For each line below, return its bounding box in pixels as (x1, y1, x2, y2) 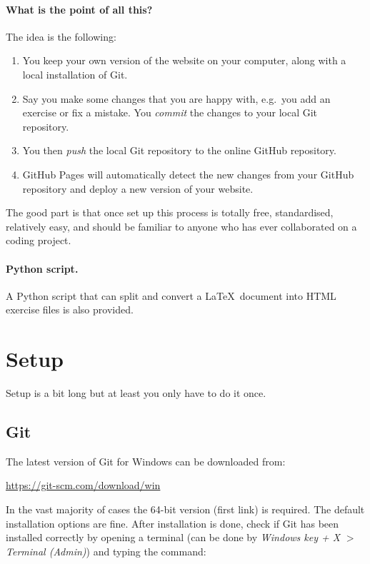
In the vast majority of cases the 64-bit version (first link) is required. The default (6, 502, 365, 517)
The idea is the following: (6, 29, 116, 44)
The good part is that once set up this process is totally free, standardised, (6, 205, 334, 220)
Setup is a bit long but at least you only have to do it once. (6, 386, 266, 401)
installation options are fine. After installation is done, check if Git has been (6, 515, 339, 530)
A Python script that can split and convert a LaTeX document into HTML (6, 288, 336, 303)
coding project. (6, 233, 71, 248)
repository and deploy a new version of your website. (22, 181, 254, 196)
